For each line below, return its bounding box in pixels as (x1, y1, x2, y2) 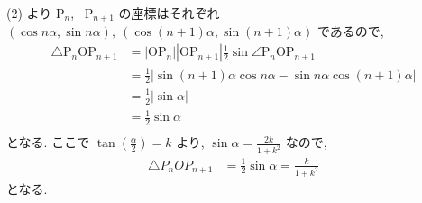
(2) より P (6, 4, 65, 22)
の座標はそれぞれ (118, 4, 220, 22)
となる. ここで (6, 133, 90, 152)
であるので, (316, 22, 384, 41)
